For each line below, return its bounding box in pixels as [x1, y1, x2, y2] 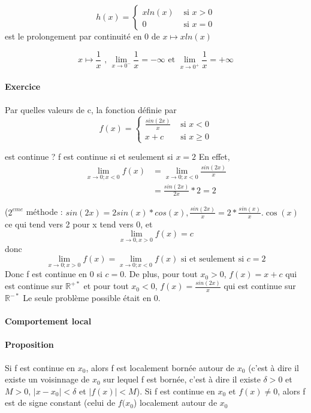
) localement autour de [133, 396, 218, 409]
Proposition [5, 338, 54, 351]
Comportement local [5, 315, 92, 327]
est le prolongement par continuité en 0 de [5, 30, 160, 42]
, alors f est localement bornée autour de [86, 361, 235, 373]
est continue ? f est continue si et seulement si [5, 150, 173, 163]
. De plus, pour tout [124, 268, 198, 280]
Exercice [5, 80, 41, 93]
